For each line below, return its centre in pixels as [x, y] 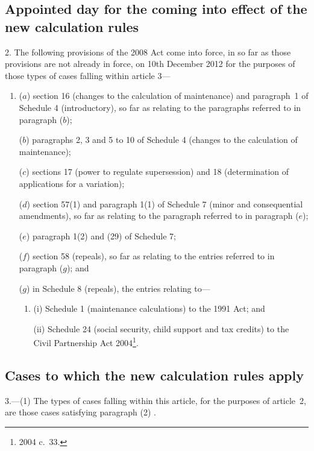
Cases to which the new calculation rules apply [154, 375]
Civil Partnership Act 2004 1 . [86, 342]
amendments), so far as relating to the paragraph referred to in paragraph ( [159, 216]
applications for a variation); [72, 183]
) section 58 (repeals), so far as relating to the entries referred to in [151, 256]
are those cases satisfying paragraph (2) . [80, 412]
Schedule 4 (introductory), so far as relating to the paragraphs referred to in [160, 107]
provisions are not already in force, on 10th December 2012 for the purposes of [150, 64]
